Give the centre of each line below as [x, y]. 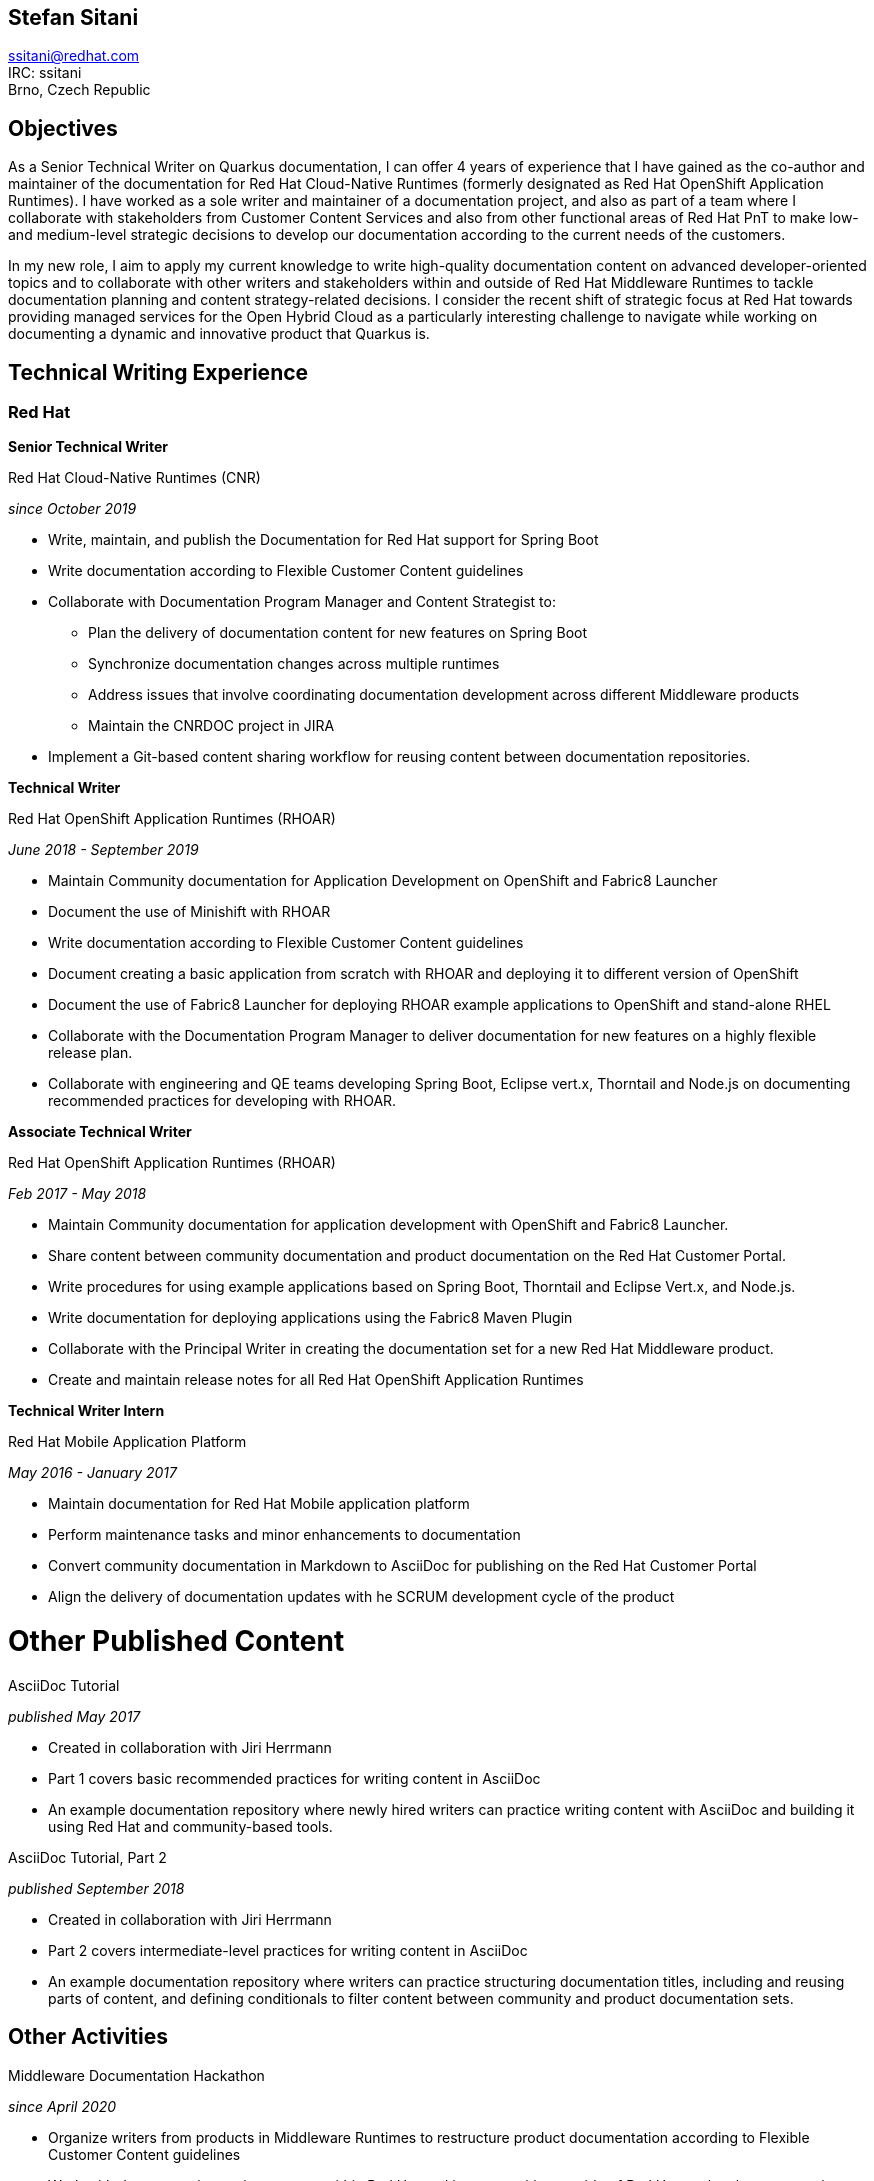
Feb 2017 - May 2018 [77, 1194]
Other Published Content [176, 1641]
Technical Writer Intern [86, 1411]
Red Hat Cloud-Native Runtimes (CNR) [134, 478]
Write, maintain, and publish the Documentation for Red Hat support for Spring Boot [323, 540]
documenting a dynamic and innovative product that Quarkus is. [219, 334]
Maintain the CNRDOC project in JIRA [211, 726]
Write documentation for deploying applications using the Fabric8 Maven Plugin [310, 1318]
